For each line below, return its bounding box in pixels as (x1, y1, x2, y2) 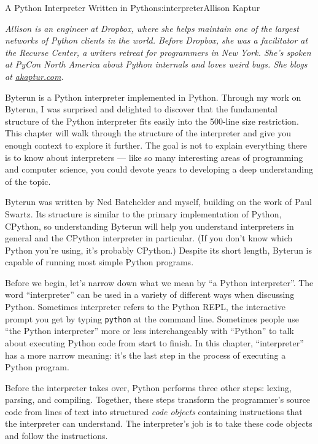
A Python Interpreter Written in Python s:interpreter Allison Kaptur (5, 1, 260, 14)
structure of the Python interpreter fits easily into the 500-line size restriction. (5, 114, 299, 127)
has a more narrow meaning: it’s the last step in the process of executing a (5, 348, 286, 361)
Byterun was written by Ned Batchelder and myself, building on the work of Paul (5, 195, 312, 208)
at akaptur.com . (5, 69, 64, 82)
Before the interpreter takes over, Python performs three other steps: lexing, (5, 381, 292, 394)
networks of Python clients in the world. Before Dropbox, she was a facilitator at (5, 34, 308, 47)
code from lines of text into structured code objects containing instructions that (5, 405, 303, 418)
